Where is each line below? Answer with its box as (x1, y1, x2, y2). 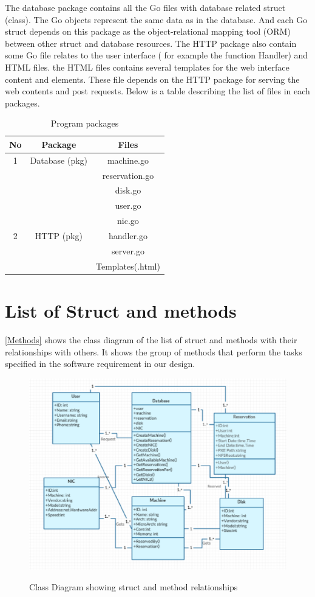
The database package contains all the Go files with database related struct (5, 1, 286, 13)
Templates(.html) (96, 259, 160, 272)
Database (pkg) (30, 153, 88, 166)
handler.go (109, 229, 147, 242)
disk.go (115, 184, 141, 197)
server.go (112, 244, 144, 257)
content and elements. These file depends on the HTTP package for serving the (5, 72, 300, 85)
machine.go (107, 153, 149, 166)
